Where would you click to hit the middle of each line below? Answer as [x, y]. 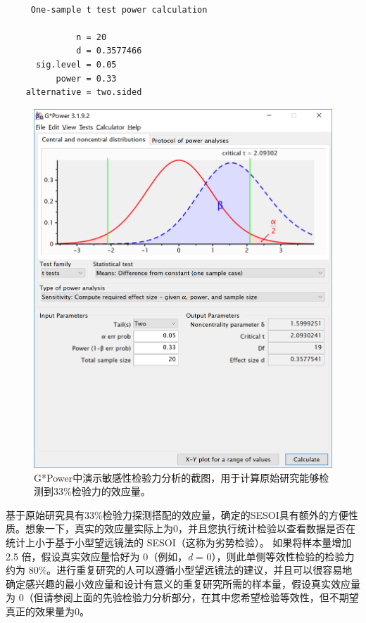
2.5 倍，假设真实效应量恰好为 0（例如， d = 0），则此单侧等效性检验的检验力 [180, 556]
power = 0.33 [86, 78]
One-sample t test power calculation [119, 9]
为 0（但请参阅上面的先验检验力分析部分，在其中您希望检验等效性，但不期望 [182, 597]
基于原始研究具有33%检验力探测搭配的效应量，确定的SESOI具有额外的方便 [177, 514]
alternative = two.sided [84, 92]
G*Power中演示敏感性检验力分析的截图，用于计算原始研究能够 [177, 477]
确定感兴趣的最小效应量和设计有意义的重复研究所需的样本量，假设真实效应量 [183, 583]
